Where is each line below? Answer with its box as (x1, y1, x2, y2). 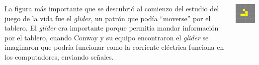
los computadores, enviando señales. (4, 51, 114, 62)
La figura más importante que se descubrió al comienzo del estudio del (4, 3, 219, 13)
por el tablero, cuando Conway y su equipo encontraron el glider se (4, 32, 209, 42)
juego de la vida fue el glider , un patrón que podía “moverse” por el (4, 13, 211, 23)
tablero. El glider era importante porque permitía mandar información (4, 23, 219, 33)
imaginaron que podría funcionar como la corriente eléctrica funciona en (4, 42, 224, 52)
